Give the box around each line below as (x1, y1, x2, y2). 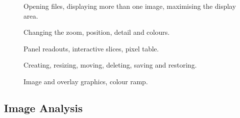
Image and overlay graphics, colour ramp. (24, 76, 148, 86)
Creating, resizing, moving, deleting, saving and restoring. (24, 60, 197, 70)
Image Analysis (4, 100, 83, 115)
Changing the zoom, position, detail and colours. (24, 27, 170, 37)
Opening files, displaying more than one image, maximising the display (24, 1, 236, 11)
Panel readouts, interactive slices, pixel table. (24, 43, 159, 53)
